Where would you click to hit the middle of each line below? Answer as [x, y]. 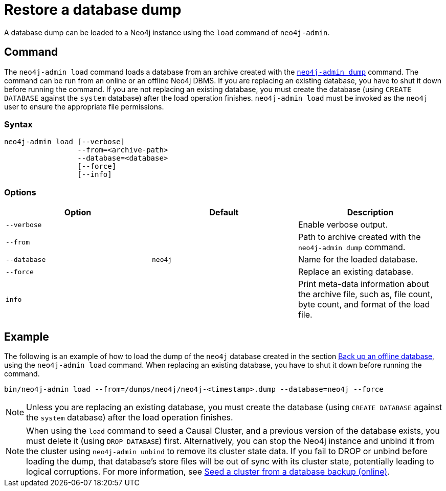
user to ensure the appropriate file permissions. [84, 106]
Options [20, 192]
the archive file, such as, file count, [365, 294]
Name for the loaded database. [358, 260]
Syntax [18, 124]
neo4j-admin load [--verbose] [65, 142]
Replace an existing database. [356, 272]
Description [370, 213]
